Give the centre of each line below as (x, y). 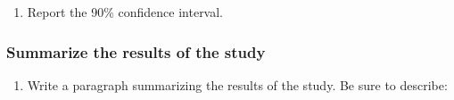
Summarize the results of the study (136, 51)
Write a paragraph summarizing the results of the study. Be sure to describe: (237, 84)
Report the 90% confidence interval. (125, 12)
